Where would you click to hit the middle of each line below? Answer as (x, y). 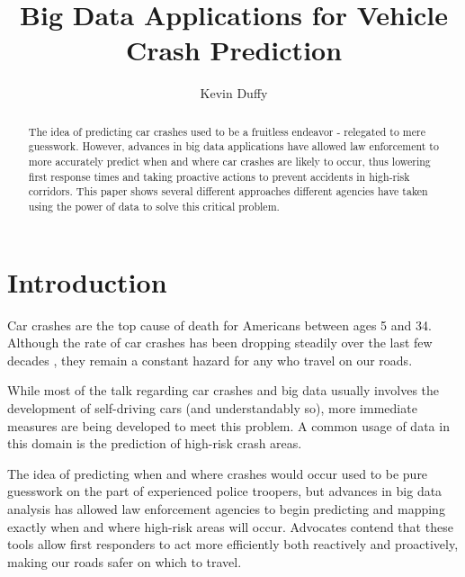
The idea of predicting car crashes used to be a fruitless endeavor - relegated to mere (227, 131)
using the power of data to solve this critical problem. (154, 206)
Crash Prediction (234, 50)
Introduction (87, 281)
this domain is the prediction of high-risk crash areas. (155, 443)
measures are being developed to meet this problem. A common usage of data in (228, 425)
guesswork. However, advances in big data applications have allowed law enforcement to (233, 146)
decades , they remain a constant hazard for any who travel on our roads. (210, 360)
